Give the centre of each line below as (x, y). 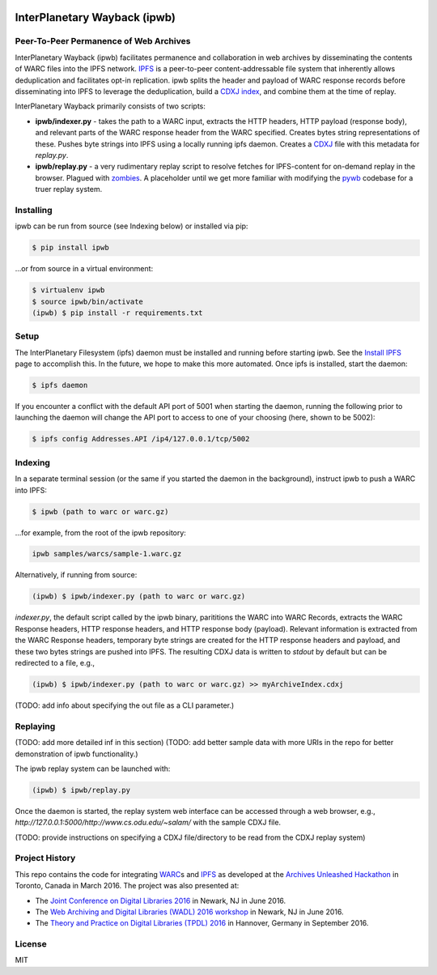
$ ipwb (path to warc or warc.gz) (100, 511)
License (31, 944)
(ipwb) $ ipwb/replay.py (81, 790)
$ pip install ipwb (70, 248)
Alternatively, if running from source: (76, 575)
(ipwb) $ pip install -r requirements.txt (117, 313)
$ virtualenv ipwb (68, 290)
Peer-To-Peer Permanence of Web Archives (103, 41)
